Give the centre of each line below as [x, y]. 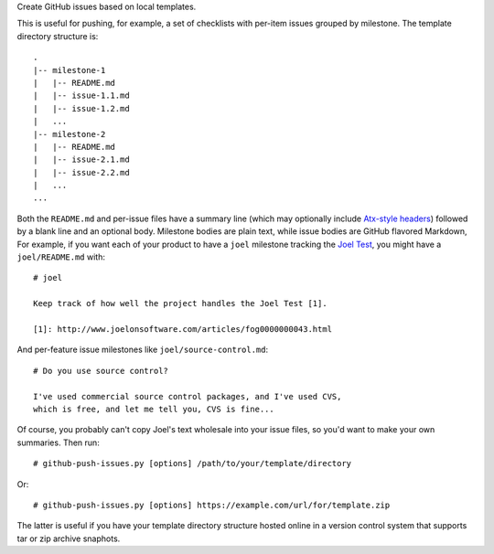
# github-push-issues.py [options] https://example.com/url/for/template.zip [212, 505]
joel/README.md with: [61, 257]
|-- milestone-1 [70, 70]
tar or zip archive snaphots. [69, 538]
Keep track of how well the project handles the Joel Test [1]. [181, 304]
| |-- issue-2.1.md [81, 160]
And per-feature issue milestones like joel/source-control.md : [143, 350]
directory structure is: [58, 36]
